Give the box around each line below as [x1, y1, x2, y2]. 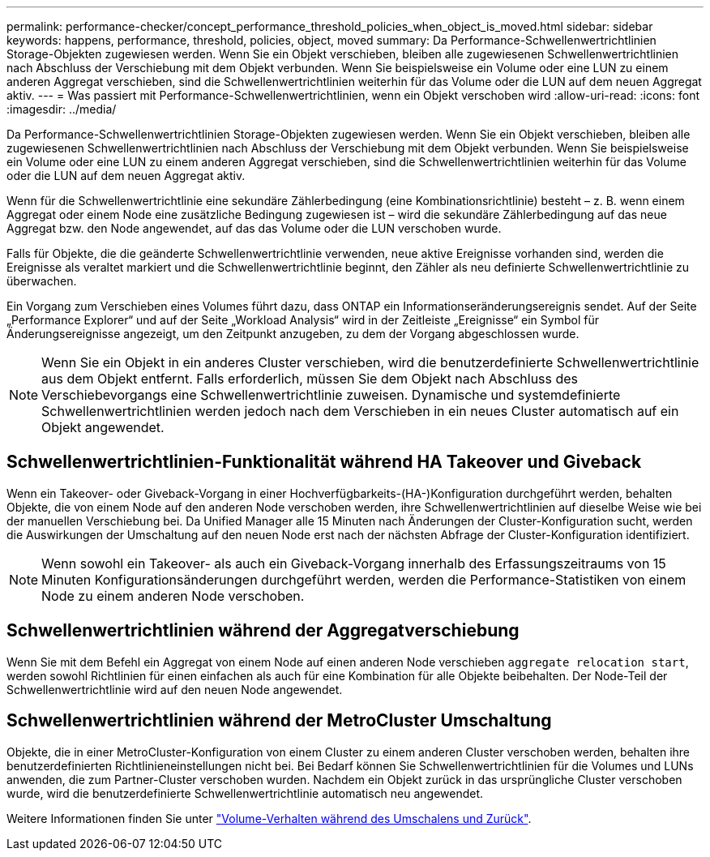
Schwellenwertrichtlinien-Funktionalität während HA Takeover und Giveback [6, 452, 642, 473]
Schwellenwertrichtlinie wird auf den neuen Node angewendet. [6, 682, 343, 696]
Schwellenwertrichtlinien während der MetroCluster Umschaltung [6, 710, 552, 731]
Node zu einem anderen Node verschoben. [41, 587, 305, 604]
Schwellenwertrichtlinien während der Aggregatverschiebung [6, 620, 520, 641]
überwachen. [6, 274, 77, 288]
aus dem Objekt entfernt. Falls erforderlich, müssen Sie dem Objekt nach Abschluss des [41, 371, 579, 387]
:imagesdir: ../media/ [6, 102, 117, 116]
